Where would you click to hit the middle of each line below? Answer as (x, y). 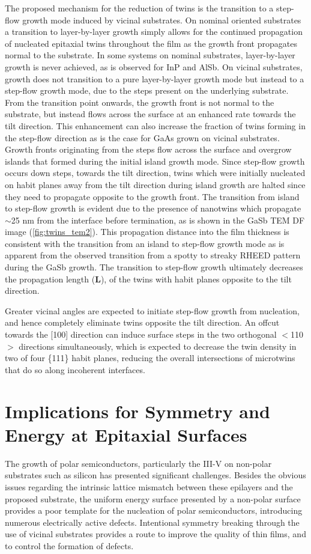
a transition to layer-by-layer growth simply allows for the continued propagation (154, 32)
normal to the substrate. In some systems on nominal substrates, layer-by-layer (150, 55)
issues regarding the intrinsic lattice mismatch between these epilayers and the (149, 486)
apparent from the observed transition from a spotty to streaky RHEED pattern (153, 255)
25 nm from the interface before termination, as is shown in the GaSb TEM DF (158, 220)
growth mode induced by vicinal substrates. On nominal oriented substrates (162, 20)
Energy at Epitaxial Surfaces (126, 434)
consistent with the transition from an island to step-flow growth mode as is (145, 243)
